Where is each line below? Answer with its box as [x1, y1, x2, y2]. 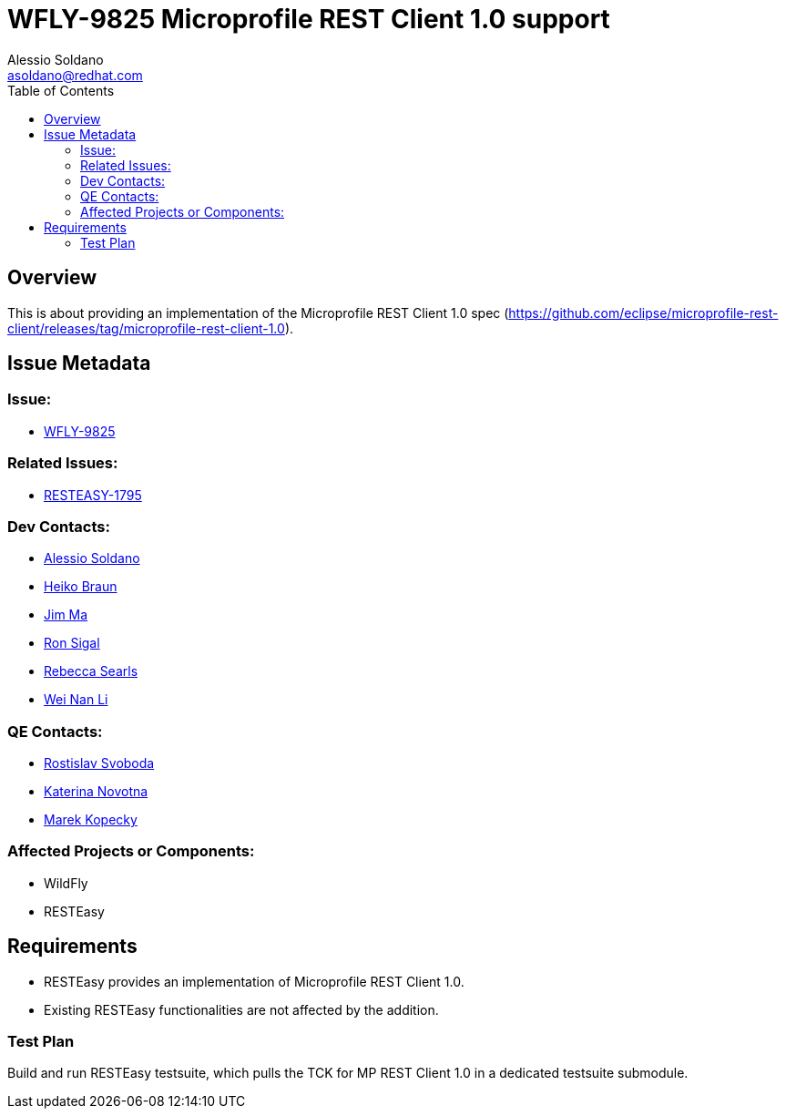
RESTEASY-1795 [44, 486, 142, 503]
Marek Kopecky [44, 812, 138, 828]
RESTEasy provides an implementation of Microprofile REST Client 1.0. [44, 973, 464, 989]
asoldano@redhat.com [7, 67, 143, 83]
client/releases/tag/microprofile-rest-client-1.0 [7, 320, 285, 336]
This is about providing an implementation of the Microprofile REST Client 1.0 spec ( [7, 304, 509, 321]
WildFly [44, 875, 88, 891]
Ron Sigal [44, 635, 100, 651]
